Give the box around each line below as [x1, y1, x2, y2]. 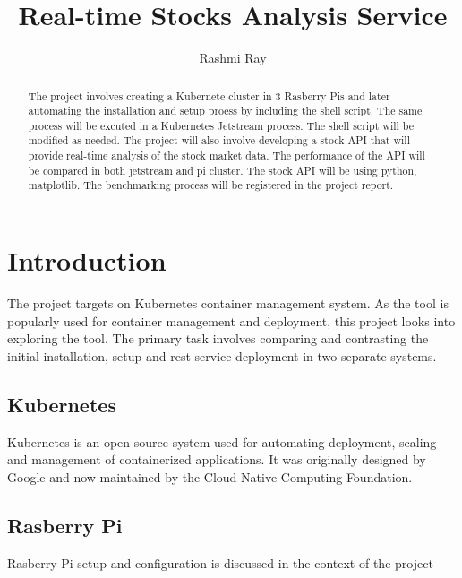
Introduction [7, 242, 167, 279]
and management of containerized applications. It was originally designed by [7, 450, 426, 469]
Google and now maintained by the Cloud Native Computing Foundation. [7, 467, 413, 486]
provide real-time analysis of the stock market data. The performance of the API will [28, 148, 425, 163]
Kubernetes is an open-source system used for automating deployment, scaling [7, 432, 437, 451]
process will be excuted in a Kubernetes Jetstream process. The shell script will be [28, 117, 414, 133]
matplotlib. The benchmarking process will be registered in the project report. [28, 177, 394, 193]
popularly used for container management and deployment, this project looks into [7, 311, 456, 330]
